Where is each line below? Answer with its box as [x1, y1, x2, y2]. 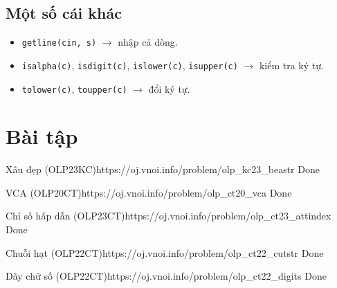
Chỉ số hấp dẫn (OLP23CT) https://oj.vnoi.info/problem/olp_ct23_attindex [6, 208, 331, 223]
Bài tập [6, 122, 78, 150]
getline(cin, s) [21, 38, 97, 48]
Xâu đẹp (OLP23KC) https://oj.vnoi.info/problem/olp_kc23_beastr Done [6, 162, 320, 177]
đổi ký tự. [148, 81, 190, 96]
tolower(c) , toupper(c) [21, 81, 127, 96]
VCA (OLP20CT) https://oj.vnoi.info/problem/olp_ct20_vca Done [6, 185, 292, 199]
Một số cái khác [6, 2, 122, 24]
